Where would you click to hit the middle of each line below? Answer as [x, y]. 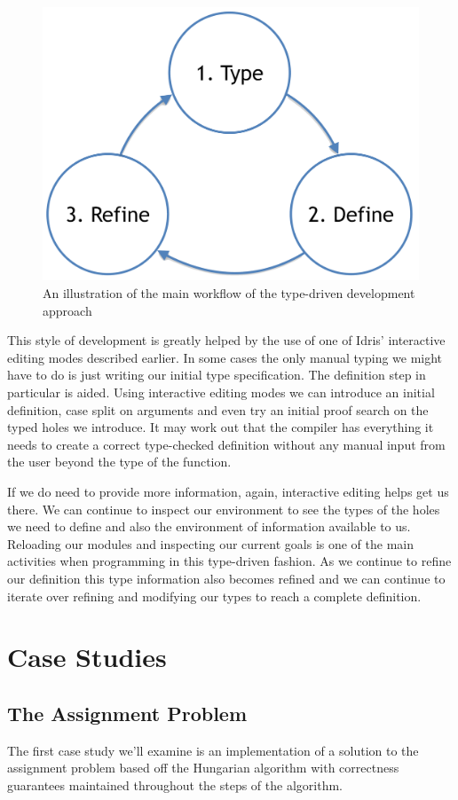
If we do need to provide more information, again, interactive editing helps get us [228, 491]
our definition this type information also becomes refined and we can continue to [226, 578]
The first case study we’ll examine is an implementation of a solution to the [213, 750]
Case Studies [87, 657]
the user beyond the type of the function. [119, 462]
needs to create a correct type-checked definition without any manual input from [226, 444]
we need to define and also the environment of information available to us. [209, 526]
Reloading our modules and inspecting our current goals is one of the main [211, 543]
